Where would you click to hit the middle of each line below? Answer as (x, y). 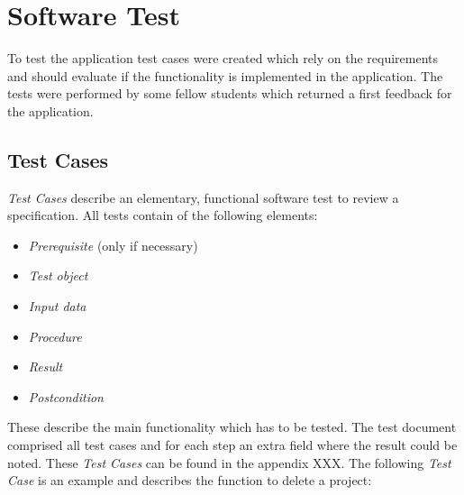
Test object (58, 275)
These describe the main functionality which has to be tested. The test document (232, 427)
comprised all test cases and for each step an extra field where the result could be (232, 445)
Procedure (55, 336)
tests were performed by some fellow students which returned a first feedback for (230, 93)
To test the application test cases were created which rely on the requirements (223, 58)
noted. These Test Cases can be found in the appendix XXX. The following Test (229, 462)
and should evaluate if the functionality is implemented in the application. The (225, 75)
